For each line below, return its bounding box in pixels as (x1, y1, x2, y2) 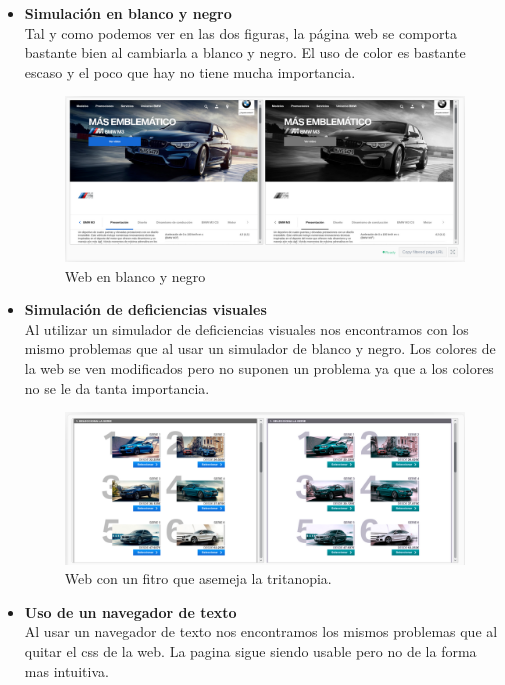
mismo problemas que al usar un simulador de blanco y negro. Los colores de (24, 338, 496, 359)
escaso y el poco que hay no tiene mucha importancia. (24, 61, 356, 82)
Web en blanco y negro (64, 265, 206, 286)
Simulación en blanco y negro (24, 3, 232, 23)
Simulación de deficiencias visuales (24, 299, 267, 320)
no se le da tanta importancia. (24, 377, 210, 398)
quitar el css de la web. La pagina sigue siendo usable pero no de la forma (24, 641, 477, 662)
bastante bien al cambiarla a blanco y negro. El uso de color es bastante (24, 42, 466, 63)
